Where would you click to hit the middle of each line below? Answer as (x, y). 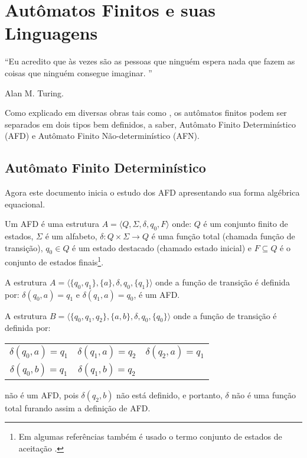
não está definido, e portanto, (169, 394)
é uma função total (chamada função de (223, 236)
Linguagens (51, 33)
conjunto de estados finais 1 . (54, 261)
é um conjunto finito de (246, 224)
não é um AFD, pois (42, 394)
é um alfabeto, (71, 236)
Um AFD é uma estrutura (52, 224)
